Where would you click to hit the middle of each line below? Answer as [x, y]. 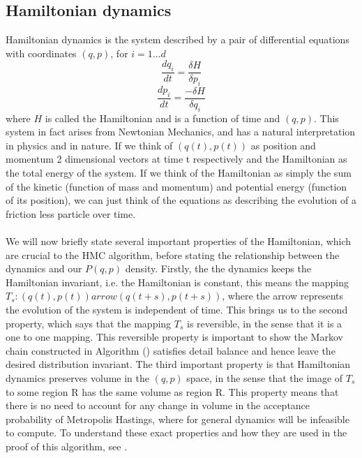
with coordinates [41, 53]
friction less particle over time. [71, 213]
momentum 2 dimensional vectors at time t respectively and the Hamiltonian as [176, 159]
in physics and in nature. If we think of [89, 145]
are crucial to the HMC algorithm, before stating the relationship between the [173, 254]
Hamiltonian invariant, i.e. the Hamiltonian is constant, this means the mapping [177, 282]
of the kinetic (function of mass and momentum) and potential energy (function [176, 186]
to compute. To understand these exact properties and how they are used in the [176, 433]
